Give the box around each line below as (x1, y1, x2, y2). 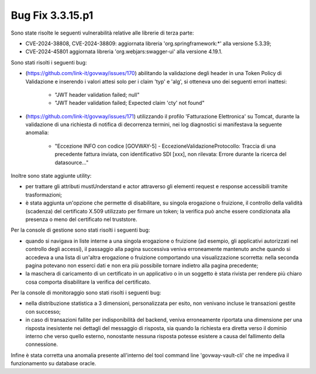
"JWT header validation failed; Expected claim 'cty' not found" (54, 100, 205, 107)
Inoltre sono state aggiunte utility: (11, 172, 92, 179)
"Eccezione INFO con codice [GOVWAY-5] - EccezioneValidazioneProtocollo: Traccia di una (54, 142, 276, 149)
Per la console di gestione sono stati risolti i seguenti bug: (11, 226, 150, 234)
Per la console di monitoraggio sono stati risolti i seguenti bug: (11, 289, 162, 296)
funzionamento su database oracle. (11, 360, 97, 367)
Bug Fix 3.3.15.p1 (11, 9, 94, 22)
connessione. (25, 341, 59, 348)
